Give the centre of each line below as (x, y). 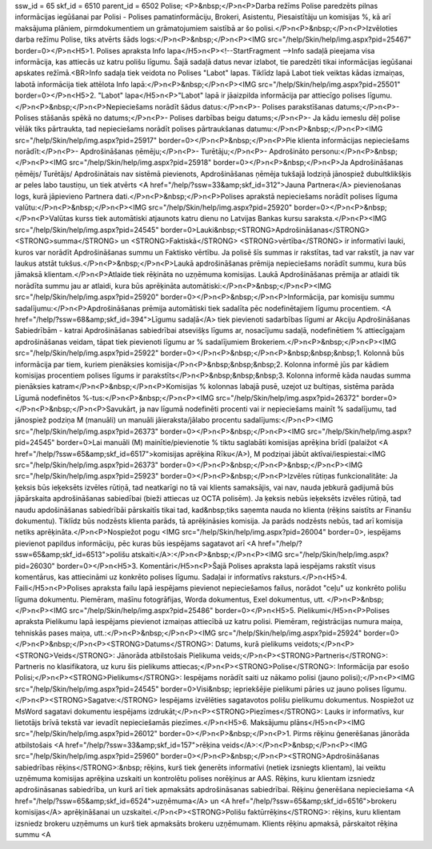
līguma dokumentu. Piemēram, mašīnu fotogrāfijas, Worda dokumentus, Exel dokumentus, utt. (170, 599)
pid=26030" (35, 566)
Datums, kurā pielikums (254, 644)
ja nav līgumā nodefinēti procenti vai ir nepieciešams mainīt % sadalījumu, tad (268, 409)
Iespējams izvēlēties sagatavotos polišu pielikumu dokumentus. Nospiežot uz (287, 700)
